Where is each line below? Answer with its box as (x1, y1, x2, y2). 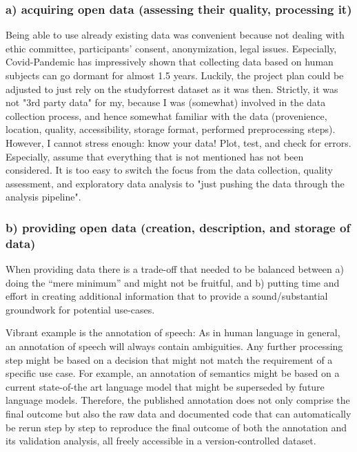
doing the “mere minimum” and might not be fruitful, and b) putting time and (6, 275, 340, 289)
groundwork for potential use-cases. (6, 302, 155, 316)
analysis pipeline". (6, 189, 81, 204)
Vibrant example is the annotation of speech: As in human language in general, (6, 325, 340, 340)
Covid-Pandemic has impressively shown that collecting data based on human (6, 54, 334, 69)
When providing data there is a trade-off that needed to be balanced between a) (6, 262, 344, 276)
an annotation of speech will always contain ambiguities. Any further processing (6, 339, 343, 353)
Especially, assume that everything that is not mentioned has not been (6, 149, 304, 163)
